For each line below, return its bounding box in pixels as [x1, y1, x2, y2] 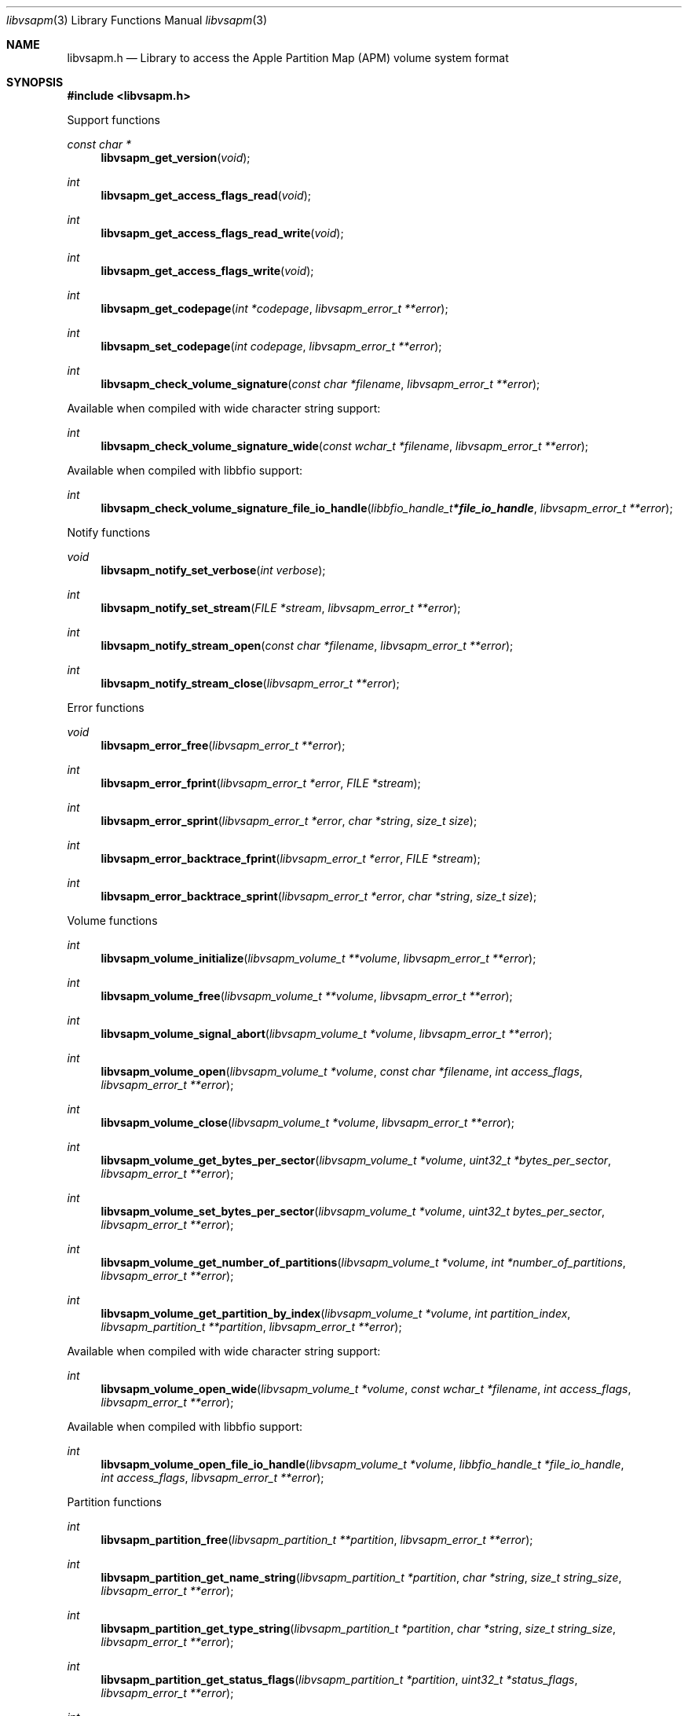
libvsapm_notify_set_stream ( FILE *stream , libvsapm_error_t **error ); [101, 601, 461, 614]
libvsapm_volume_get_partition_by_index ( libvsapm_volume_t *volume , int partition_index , [101, 1307, 571, 1320]
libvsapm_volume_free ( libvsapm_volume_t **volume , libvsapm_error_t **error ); [101, 989, 513, 1003]
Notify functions [67, 526, 151, 539]
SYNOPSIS [6, 75, 64, 89]
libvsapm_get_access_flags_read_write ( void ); [101, 226, 344, 240]
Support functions [67, 113, 160, 126]
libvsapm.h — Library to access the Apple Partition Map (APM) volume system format [67, 51, 509, 64]
